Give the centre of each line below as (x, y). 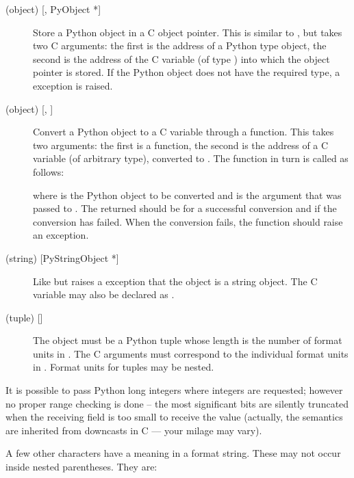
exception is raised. (73, 85)
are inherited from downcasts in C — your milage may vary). (134, 430)
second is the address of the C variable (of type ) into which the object (181, 58)
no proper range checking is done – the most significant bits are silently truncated (177, 403)
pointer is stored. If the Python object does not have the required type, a (187, 72)
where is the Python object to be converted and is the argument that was (187, 195)
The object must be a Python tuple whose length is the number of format (188, 340)
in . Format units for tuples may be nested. (124, 367)
